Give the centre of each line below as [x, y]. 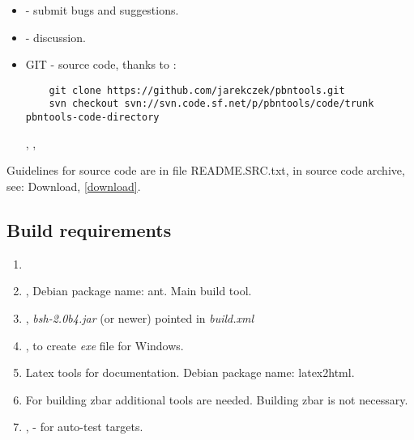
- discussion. [55, 37]
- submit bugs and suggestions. [102, 10]
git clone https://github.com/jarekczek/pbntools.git [197, 90]
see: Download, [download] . [74, 186]
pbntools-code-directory [92, 118]
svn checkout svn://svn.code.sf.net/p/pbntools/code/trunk [211, 104]
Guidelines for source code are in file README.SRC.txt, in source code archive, [206, 170]
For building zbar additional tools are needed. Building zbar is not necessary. [217, 399]
